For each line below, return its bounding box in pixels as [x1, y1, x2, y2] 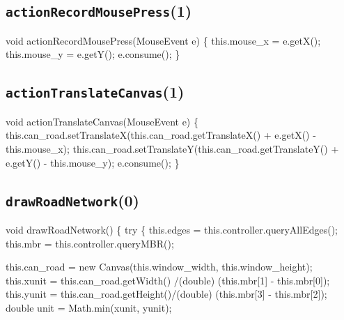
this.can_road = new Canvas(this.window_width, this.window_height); [6, 259, 313, 274]
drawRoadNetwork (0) [6, 189, 140, 211]
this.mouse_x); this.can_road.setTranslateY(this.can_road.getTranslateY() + [6, 141, 339, 155]
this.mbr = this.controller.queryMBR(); [6, 236, 174, 250]
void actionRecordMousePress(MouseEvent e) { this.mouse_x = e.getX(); [6, 33, 321, 47]
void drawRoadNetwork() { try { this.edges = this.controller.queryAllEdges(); [6, 222, 338, 236]
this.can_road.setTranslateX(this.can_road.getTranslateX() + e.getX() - [6, 128, 316, 142]
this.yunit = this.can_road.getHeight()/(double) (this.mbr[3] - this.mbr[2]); [6, 287, 327, 301]
